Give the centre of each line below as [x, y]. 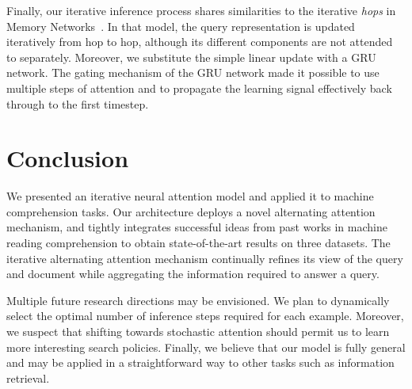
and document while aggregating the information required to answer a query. [193, 274]
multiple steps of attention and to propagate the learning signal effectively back [199, 88]
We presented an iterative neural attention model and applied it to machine [190, 196]
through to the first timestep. [78, 103]
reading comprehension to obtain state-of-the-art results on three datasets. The [198, 243]
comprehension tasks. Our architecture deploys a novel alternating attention [191, 211]
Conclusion [68, 158]
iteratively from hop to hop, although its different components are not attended [200, 42]
